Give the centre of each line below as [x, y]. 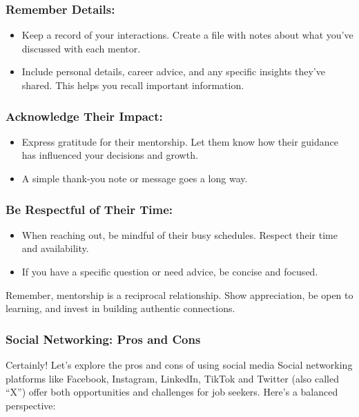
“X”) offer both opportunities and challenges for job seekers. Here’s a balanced [172, 392]
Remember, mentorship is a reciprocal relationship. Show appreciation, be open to [179, 294]
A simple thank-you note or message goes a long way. [135, 178]
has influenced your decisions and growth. [110, 155]
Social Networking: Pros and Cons [103, 339]
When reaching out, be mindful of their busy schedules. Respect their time [179, 234]
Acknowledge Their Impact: [84, 116]
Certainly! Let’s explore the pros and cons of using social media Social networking [179, 365]
